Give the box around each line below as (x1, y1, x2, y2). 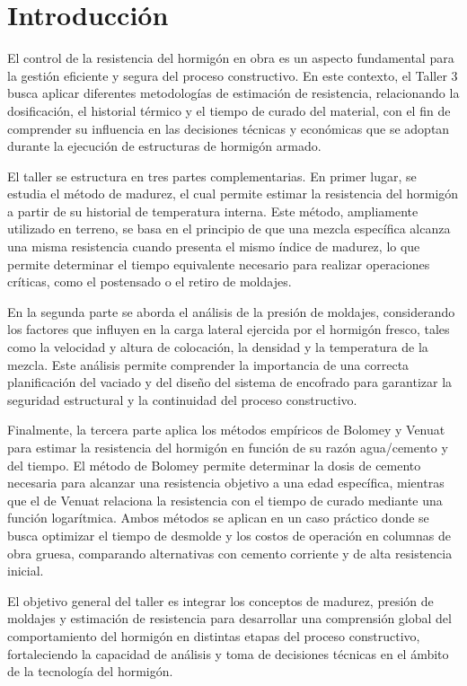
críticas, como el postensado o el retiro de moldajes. (7, 272, 292, 291)
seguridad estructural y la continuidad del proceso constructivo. (7, 390, 357, 409)
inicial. (7, 561, 44, 580)
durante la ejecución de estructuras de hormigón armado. (7, 136, 322, 155)
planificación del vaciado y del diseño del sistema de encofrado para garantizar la (7, 373, 453, 391)
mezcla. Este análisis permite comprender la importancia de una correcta (7, 355, 410, 374)
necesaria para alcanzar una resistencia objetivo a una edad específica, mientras (7, 473, 445, 492)
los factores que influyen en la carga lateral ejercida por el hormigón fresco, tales (7, 320, 450, 339)
